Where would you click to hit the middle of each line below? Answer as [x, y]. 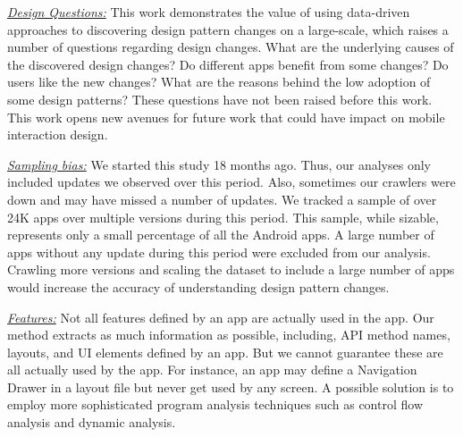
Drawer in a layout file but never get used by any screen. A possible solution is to [231, 387]
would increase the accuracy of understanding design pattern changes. [198, 286]
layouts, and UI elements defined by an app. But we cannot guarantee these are [225, 352]
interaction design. [58, 134]
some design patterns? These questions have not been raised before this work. [220, 99]
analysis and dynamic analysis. [92, 422]
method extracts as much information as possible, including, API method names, [229, 335]
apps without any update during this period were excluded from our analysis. [219, 252]
